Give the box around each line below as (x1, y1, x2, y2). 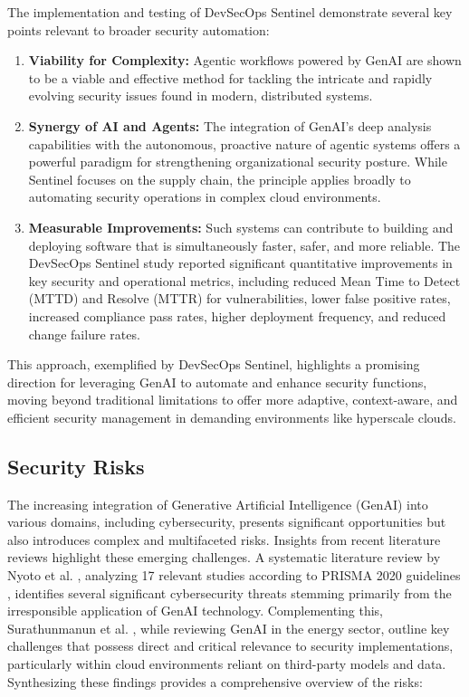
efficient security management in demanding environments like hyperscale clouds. (7, 407, 456, 426)
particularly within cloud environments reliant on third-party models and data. (7, 654, 446, 673)
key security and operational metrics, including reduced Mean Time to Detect (28, 271, 461, 290)
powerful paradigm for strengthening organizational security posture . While (28, 152, 447, 171)
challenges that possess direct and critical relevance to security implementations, (7, 636, 454, 655)
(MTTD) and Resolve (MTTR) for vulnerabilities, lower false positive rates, (28, 289, 451, 308)
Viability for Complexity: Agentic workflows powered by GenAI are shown (28, 51, 462, 70)
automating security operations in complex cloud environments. (28, 187, 381, 206)
